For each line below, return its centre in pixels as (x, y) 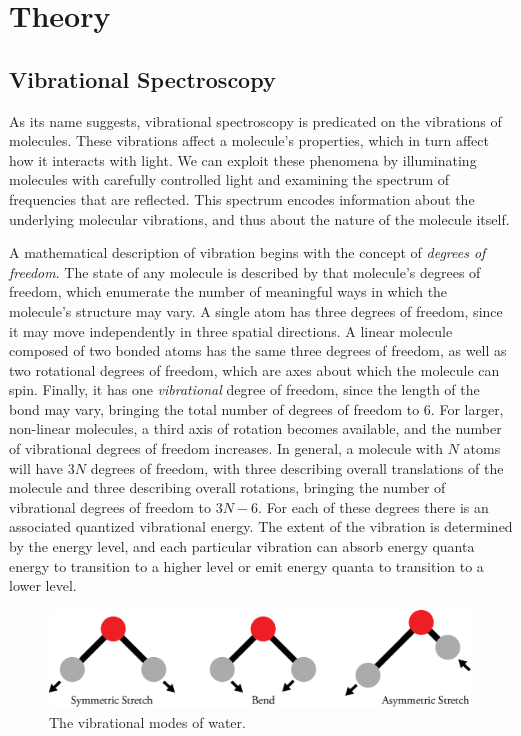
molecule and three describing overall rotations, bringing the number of (227, 487)
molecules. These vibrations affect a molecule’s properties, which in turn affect (249, 140)
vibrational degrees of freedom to (110, 506)
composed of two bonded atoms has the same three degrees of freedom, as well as (258, 350)
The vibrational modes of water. (147, 722)
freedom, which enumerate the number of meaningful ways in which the (228, 291)
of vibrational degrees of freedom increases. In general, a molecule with (226, 448)
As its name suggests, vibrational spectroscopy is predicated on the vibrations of (255, 120)
